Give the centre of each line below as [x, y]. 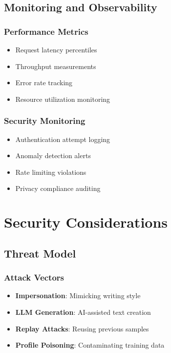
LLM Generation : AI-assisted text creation [83, 312]
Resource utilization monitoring [63, 99]
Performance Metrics [46, 31]
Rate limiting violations [51, 172]
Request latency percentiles [56, 49]
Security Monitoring [45, 121]
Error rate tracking [44, 82]
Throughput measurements [56, 66]
